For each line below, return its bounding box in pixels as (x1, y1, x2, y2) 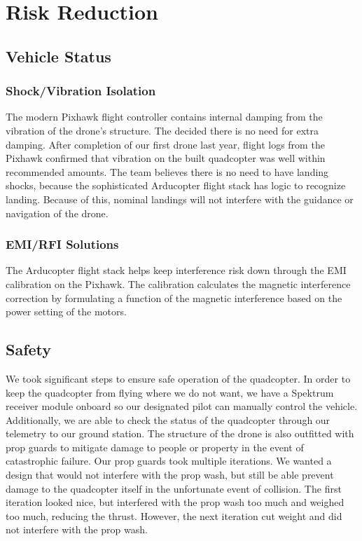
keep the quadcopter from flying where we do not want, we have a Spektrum (6, 385, 334, 399)
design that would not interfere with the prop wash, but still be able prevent (6, 467, 334, 482)
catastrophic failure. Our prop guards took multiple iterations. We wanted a (6, 453, 332, 468)
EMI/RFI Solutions (6, 235, 119, 253)
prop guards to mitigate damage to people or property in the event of (6, 439, 304, 454)
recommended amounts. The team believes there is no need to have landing (6, 164, 329, 179)
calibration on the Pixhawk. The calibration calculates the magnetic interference (6, 276, 351, 291)
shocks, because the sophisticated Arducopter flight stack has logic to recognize (6, 178, 346, 193)
